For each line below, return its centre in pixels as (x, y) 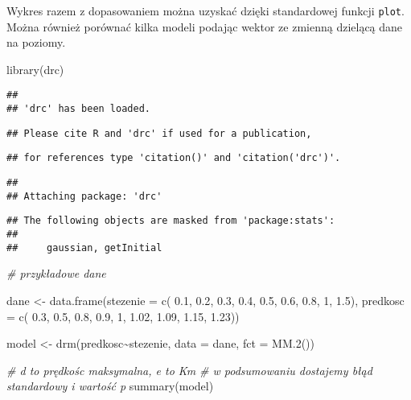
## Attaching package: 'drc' (84, 196)
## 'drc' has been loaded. (78, 109)
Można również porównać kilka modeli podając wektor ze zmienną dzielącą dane (205, 26)
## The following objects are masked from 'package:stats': (171, 221)
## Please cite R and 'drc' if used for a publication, (159, 133)
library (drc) (35, 69)
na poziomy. (36, 42)
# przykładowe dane (56, 273)
